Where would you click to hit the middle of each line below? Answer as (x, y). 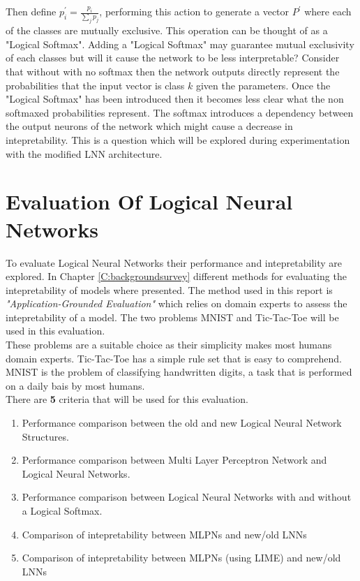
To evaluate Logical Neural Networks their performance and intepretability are (174, 262)
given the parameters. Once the (263, 85)
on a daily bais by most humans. (75, 385)
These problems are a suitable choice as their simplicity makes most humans (169, 345)
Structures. (45, 436)
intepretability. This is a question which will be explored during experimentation (178, 140)
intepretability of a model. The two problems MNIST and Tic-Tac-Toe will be (172, 317)
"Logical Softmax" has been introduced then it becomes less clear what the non (175, 99)
